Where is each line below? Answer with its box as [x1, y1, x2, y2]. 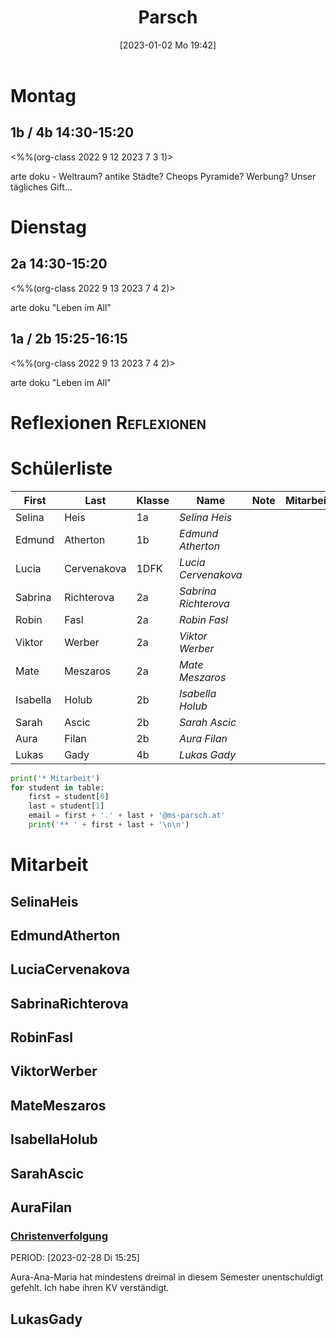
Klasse [136, 493, 170, 507]
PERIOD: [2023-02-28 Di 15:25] [10, 1252, 140, 1264]
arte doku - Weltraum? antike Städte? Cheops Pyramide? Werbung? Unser [10, 170, 317, 182]
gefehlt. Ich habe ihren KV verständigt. [10, 1282, 170, 1294]
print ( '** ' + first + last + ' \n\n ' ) [28, 820, 190, 830]
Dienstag [10, 216, 87, 238]
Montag [10, 84, 77, 107]
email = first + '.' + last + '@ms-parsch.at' [28, 811, 226, 821]
